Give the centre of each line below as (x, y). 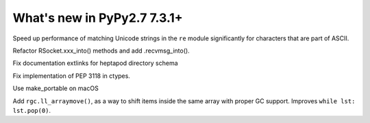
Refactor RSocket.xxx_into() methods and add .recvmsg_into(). (101, 51)
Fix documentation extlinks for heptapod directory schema (95, 63)
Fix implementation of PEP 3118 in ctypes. (71, 76)
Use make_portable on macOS (56, 88)
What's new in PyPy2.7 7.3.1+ (98, 18)
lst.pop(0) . (32, 110)
